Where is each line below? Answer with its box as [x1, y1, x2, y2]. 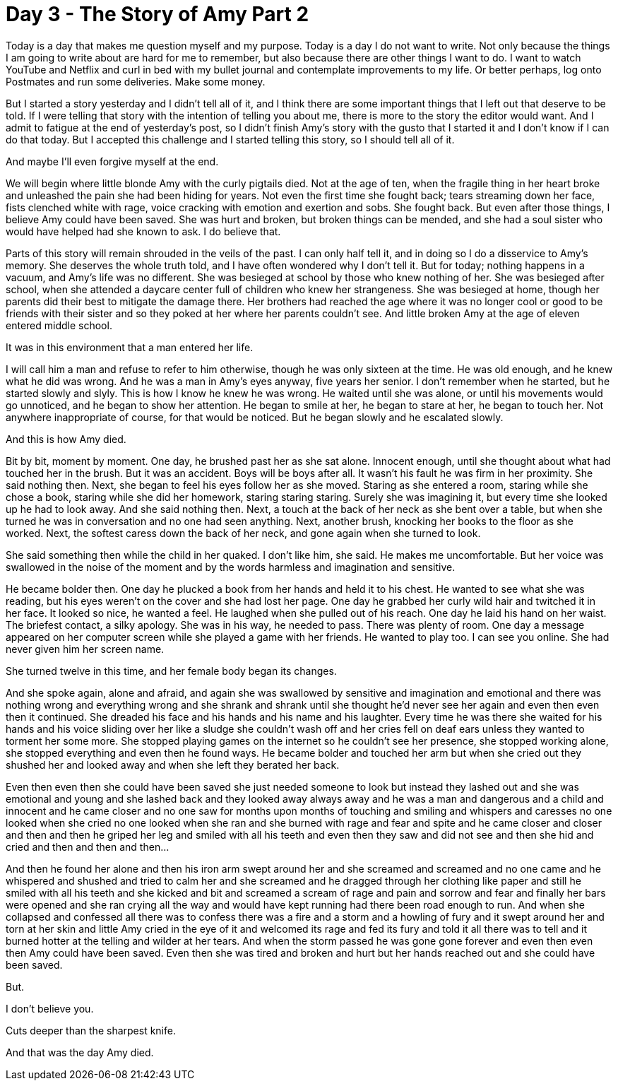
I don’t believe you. [6, 1002, 94, 1015]
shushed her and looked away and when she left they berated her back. [6, 758, 340, 771]
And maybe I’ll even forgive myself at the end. [6, 155, 219, 167]
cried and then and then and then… [6, 840, 170, 853]
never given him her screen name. [6, 642, 165, 655]
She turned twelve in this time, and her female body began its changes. [6, 664, 337, 677]
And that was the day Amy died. [6, 1046, 154, 1058]
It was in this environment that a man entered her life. [6, 341, 254, 353]
